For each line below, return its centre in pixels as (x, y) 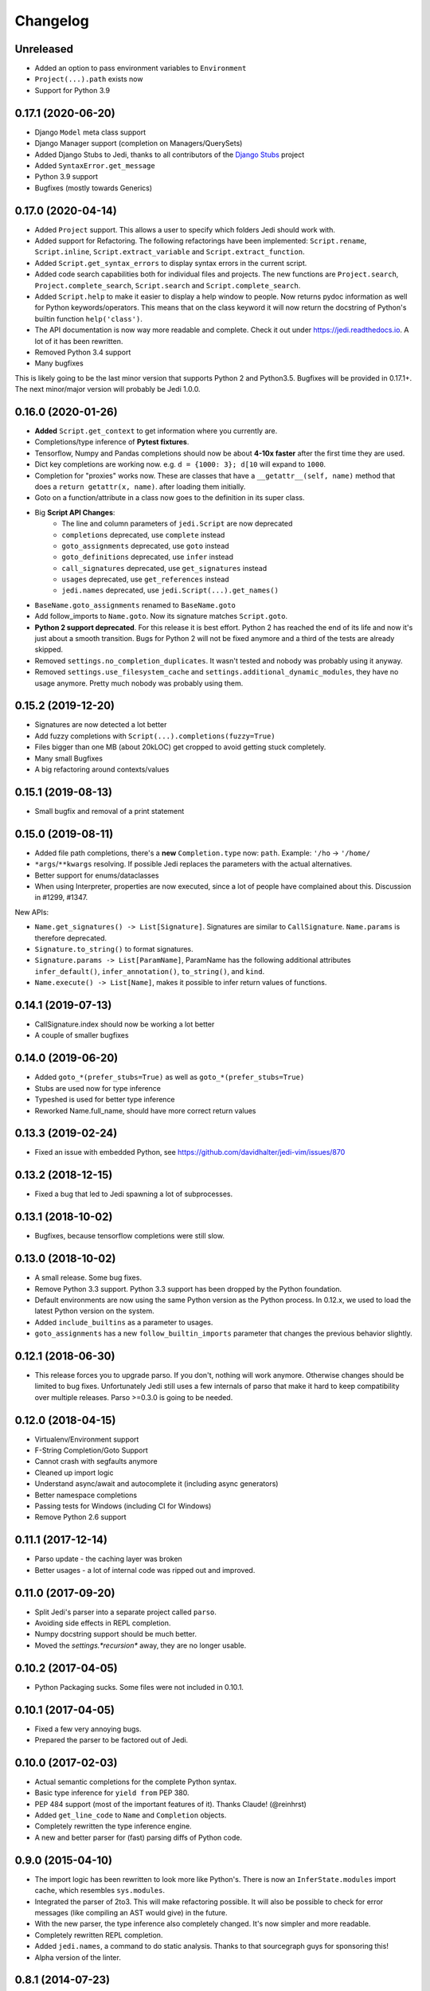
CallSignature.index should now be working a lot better (125, 1024)
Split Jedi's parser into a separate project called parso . (125, 1612)
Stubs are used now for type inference (98, 1088)
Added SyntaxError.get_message (95, 165)
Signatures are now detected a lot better (101, 725)
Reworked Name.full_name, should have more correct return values (145, 1110)
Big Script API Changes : (75, 512)
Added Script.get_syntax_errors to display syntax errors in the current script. (171, 263)
